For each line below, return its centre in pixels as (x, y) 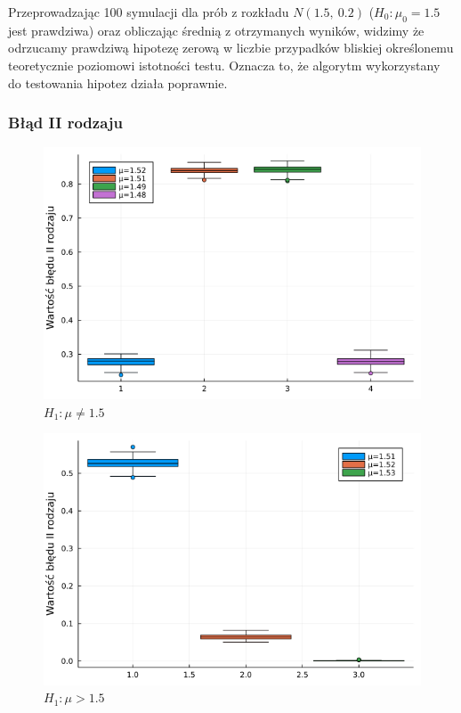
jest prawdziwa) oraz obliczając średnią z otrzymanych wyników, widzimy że (216, 30)
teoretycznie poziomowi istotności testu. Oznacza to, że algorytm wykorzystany (224, 65)
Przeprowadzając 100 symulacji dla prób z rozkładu (149, 12)
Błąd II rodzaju (65, 123)
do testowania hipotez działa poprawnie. (118, 82)
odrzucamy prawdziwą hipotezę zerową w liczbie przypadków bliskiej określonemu (231, 48)
